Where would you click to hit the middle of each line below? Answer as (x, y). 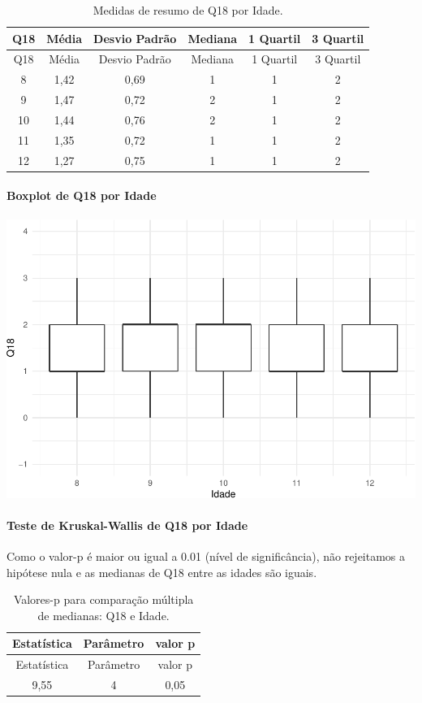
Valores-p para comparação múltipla (103, 599)
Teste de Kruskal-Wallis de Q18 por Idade (127, 525)
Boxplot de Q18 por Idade (82, 195)
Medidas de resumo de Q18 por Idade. (188, 10)
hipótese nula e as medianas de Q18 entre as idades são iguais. (162, 572)
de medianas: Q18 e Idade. (103, 615)
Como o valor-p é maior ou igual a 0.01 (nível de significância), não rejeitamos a (206, 555)
